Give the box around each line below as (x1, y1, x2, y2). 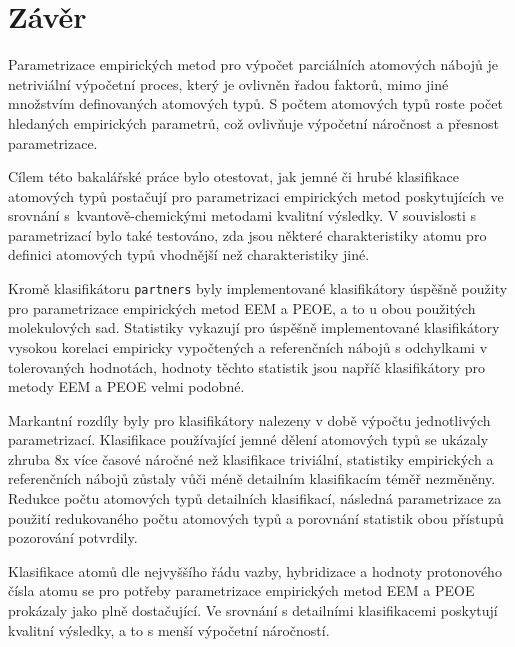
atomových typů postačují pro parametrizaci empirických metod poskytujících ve (8, 185, 504, 206)
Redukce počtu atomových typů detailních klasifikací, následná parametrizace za (8, 488, 502, 509)
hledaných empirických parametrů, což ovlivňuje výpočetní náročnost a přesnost (8, 112, 499, 133)
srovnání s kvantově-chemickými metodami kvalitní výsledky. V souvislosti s (8, 205, 477, 226)
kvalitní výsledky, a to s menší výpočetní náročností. (8, 619, 330, 640)
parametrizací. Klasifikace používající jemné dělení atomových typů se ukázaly (8, 429, 489, 450)
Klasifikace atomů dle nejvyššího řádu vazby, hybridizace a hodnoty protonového (8, 560, 502, 581)
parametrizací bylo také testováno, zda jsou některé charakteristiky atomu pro (8, 224, 487, 245)
